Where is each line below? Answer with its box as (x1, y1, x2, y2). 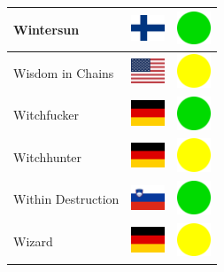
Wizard (13, 232, 53, 251)
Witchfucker (13, 105, 79, 124)
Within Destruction (13, 190, 120, 208)
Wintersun (13, 19, 80, 38)
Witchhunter (13, 147, 82, 166)
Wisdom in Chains (13, 63, 114, 82)
